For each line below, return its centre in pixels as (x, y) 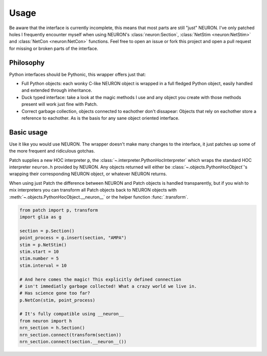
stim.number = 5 (39, 258)
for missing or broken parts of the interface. (54, 48)
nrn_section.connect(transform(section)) (70, 335)
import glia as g (41, 217)
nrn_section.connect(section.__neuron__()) (73, 342)
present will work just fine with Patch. (60, 104)
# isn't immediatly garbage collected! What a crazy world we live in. (108, 286)
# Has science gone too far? (55, 293)
